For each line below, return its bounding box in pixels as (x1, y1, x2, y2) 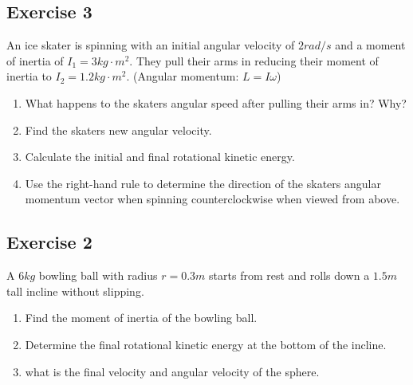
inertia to (6, 68, 52, 84)
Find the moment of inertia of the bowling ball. (25, 309, 258, 326)
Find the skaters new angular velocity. (25, 121, 212, 138)
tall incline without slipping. (6, 282, 144, 299)
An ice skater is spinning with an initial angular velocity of (6, 37, 295, 53)
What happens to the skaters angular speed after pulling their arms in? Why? (25, 94, 407, 111)
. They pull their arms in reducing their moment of (129, 52, 379, 69)
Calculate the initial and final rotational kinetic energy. (25, 148, 295, 165)
